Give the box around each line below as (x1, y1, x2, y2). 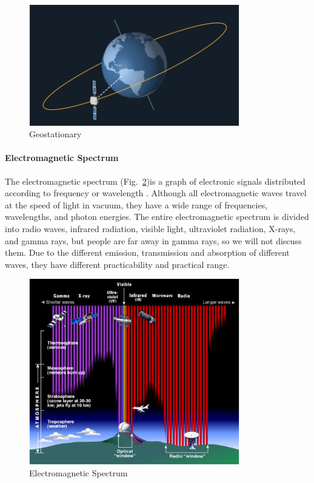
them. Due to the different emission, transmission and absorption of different (5, 246, 290, 259)
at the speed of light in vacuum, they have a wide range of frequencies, (5, 198, 268, 211)
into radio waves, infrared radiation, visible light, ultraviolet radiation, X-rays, (5, 222, 296, 235)
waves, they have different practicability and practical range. (5, 258, 230, 270)
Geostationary (29, 128, 82, 140)
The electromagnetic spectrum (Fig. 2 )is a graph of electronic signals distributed (5, 174, 306, 187)
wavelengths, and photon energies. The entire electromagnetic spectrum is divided (5, 210, 309, 223)
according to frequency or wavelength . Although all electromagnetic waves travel (5, 187, 307, 199)
